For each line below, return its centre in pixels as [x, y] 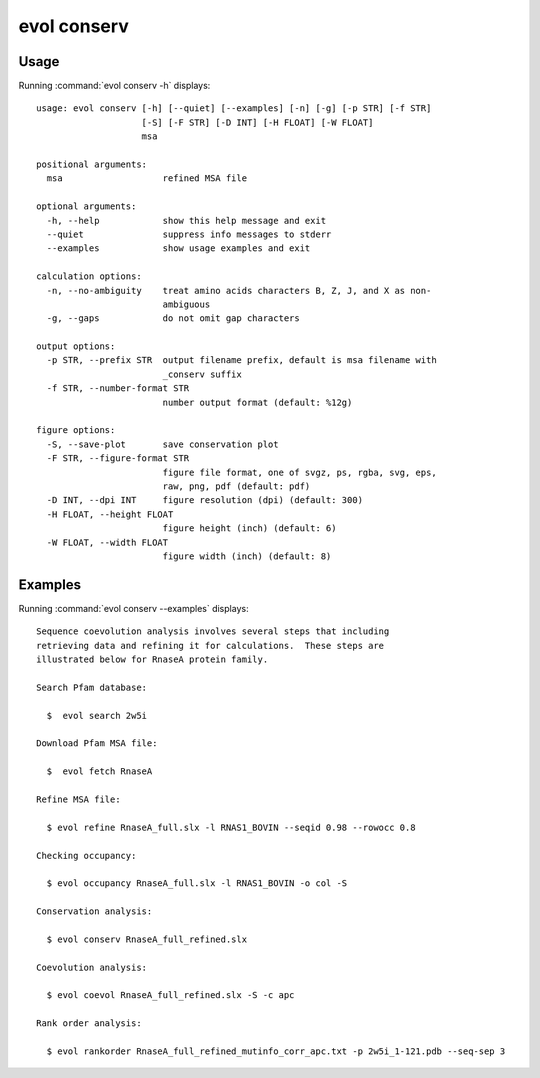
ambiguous [186, 304]
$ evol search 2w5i [97, 715]
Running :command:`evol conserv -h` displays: [114, 86]
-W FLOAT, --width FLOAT [107, 542]
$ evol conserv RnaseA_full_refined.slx [147, 939]
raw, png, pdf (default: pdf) [236, 486]
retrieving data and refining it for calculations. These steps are [210, 645]
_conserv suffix [202, 374]
